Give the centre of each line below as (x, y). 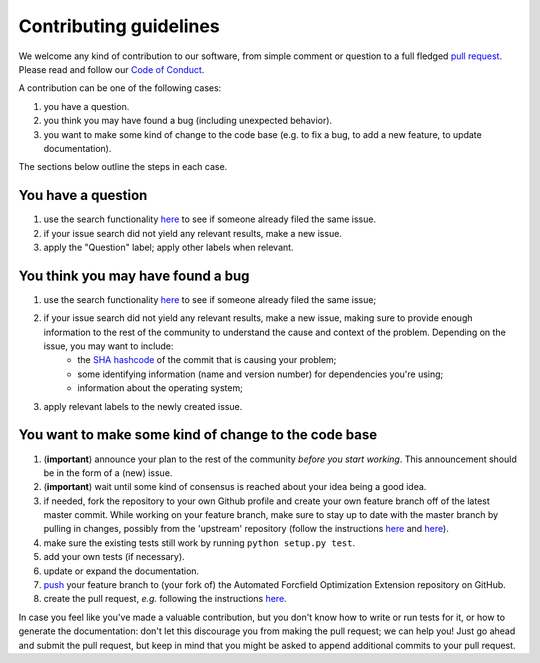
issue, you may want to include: (108, 346)
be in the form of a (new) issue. (108, 472)
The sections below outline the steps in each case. (123, 167)
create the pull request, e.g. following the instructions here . (165, 599)
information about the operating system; (160, 388)
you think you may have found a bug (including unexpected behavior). (188, 121)
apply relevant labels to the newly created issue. (143, 406)
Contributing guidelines (119, 26)
